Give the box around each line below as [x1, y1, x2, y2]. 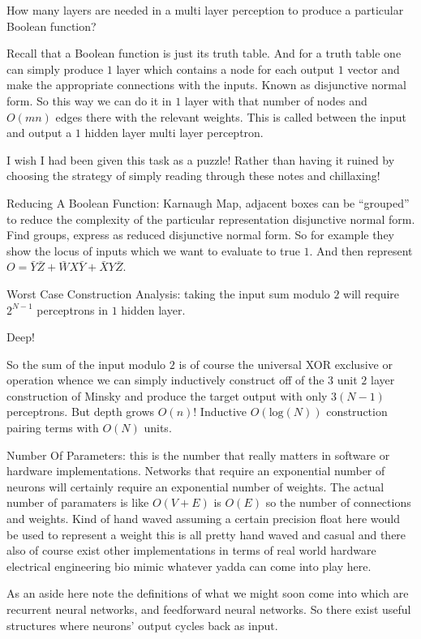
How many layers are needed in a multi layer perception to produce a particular [6, 2, 404, 18]
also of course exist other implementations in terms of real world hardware [6, 542, 376, 559]
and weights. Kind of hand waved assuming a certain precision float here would [6, 510, 400, 527]
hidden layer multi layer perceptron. [84, 124, 264, 141]
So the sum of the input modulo [6, 355, 166, 372]
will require [343, 285, 400, 302]
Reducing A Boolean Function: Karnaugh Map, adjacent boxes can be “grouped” [6, 194, 410, 211]
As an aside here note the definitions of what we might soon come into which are [6, 585, 409, 602]
